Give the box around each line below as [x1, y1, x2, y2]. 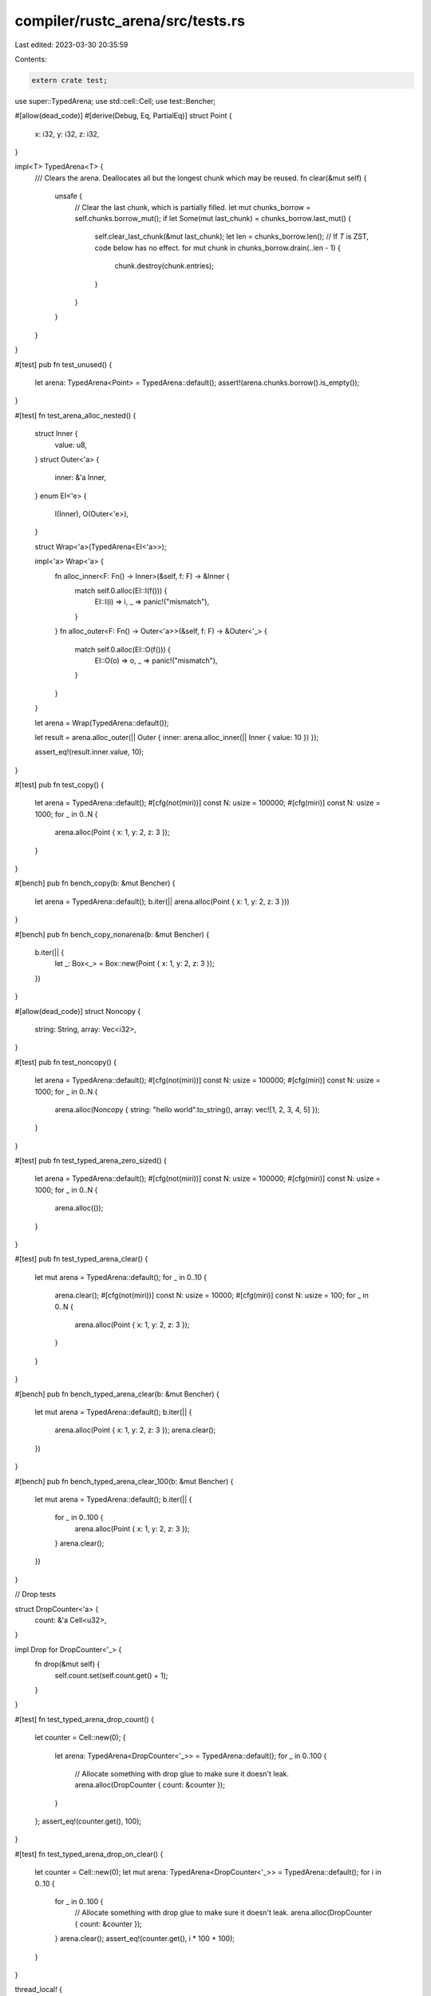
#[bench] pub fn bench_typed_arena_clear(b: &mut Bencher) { [14, 1389, 219, 1399]
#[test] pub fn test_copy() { [14, 780, 104, 790]
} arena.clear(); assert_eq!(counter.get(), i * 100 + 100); [54, 1934, 235, 1943]
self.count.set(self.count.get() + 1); [54, 1670, 168, 1680]
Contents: [14, 54, 47, 64]
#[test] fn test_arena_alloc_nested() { [14, 410, 136, 420]
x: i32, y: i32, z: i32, [34, 129, 100, 139]
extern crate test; [31, 76, 108, 85]
